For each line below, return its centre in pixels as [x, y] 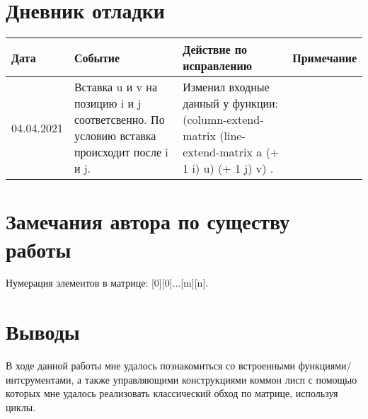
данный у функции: [231, 103]
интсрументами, [40, 379]
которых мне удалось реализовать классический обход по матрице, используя [172, 393]
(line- [232, 136]
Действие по [215, 50]
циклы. [21, 407]
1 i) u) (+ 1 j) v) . [228, 168]
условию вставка [115, 136]
